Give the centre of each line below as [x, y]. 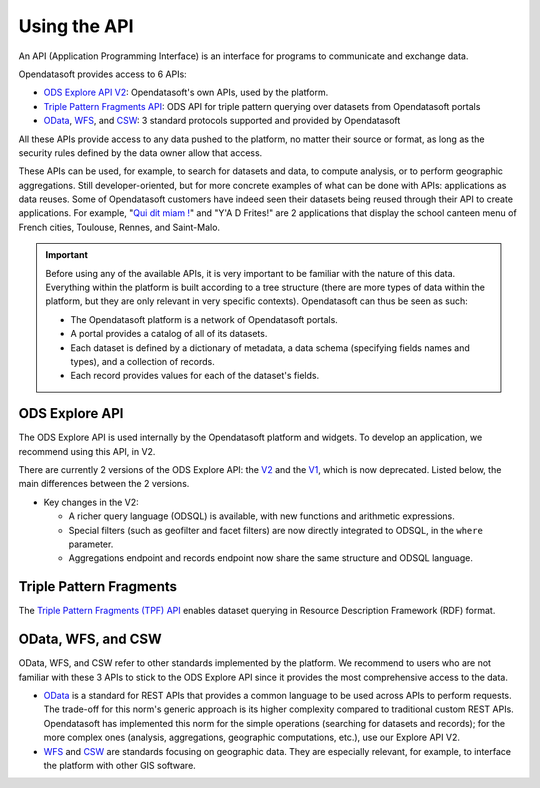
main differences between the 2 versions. [104, 484]
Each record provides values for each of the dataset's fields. [195, 376]
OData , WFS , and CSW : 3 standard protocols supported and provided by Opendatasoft [222, 121]
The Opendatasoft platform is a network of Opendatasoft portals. [204, 319]
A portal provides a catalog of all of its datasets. [169, 334]
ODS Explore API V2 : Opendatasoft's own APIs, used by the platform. [186, 92]
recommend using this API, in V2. [87, 451]
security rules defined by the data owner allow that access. [140, 152]
